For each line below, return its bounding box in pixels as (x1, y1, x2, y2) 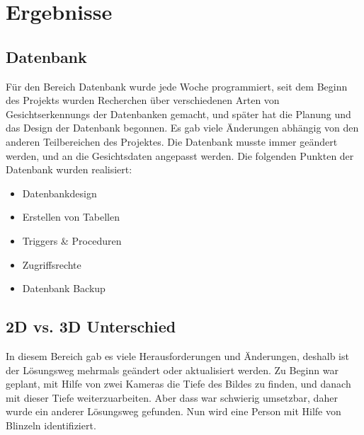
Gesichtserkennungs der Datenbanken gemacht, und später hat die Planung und (6, 106, 351, 121)
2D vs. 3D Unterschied (6, 315, 176, 337)
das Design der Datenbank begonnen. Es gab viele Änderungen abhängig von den (6, 120, 359, 135)
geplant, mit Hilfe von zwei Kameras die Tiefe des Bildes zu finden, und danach (6, 376, 351, 391)
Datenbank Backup (22, 281, 106, 296)
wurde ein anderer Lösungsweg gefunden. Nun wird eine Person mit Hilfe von (6, 404, 341, 419)
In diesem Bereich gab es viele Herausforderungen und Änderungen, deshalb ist (6, 348, 349, 363)
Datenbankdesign (22, 185, 97, 200)
